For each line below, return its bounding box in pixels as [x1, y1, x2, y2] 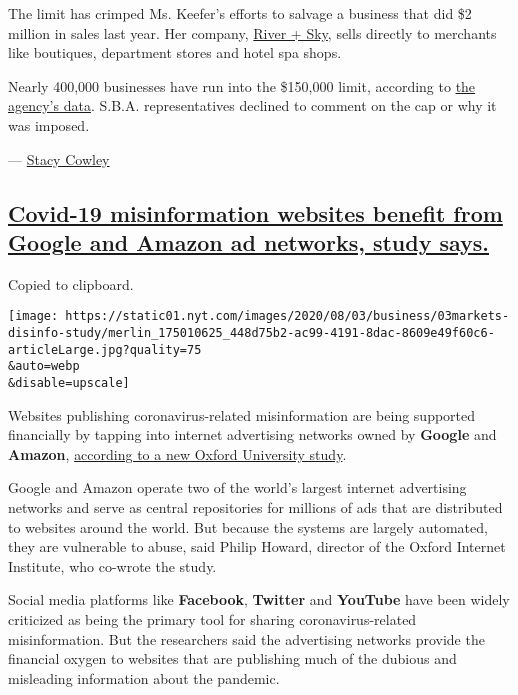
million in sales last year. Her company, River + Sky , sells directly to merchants [8, 22, 497, 43]
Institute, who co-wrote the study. [8, 555, 217, 576]
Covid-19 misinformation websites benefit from [8, 197, 503, 228]
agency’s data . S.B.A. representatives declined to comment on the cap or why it [8, 95, 497, 116]
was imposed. [8, 114, 90, 135]
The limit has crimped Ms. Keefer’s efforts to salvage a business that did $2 [8, 3, 472, 23]
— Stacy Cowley [8, 148, 110, 169]
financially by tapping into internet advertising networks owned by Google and [8, 424, 497, 445]
